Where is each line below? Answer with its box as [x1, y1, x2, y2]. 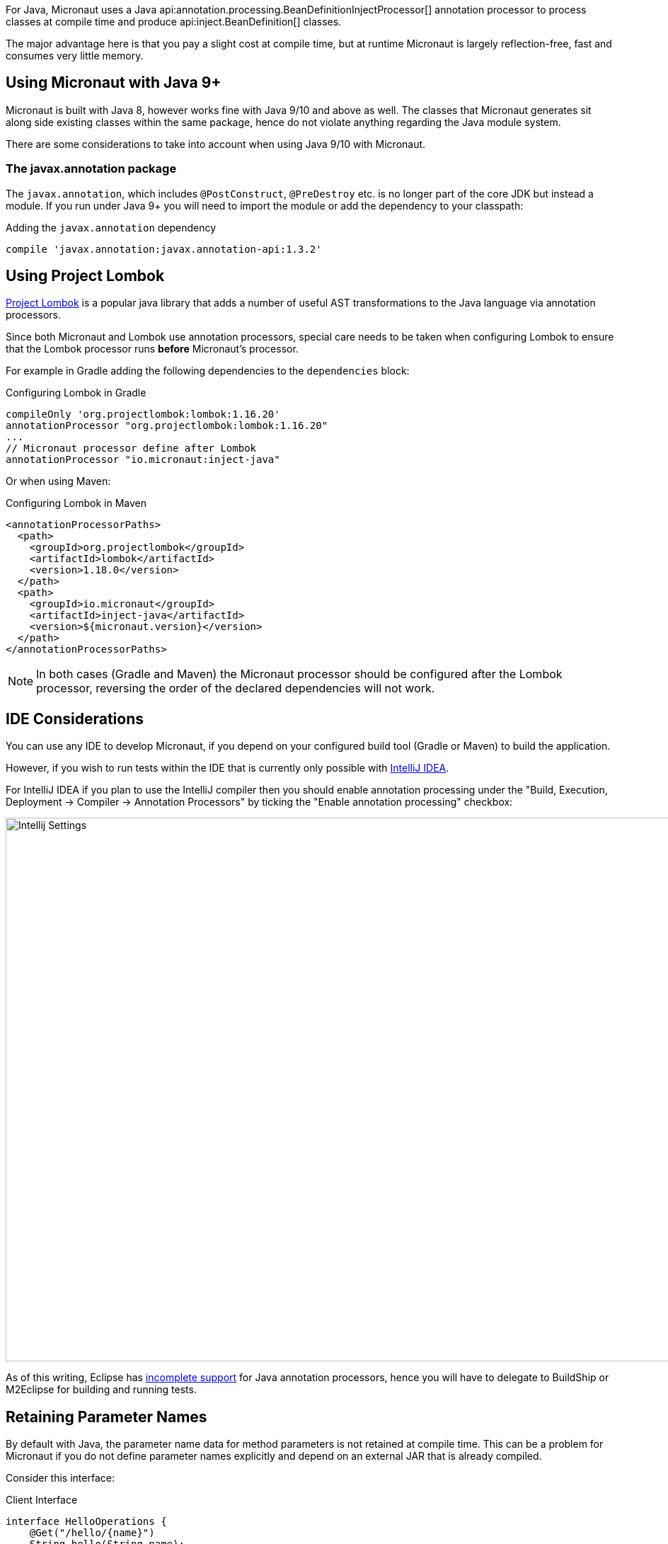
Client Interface [6, 1494, 78, 1506]
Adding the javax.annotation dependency [6, 221, 217, 234]
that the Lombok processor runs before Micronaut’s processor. [6, 343, 299, 355]
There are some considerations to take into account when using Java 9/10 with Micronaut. [6, 137, 426, 150]
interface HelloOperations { [6, 1516, 167, 1528]
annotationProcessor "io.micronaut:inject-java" [6, 454, 280, 466]
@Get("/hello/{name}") [29, 1527, 155, 1539]
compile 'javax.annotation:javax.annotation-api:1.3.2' [6, 243, 322, 255]
